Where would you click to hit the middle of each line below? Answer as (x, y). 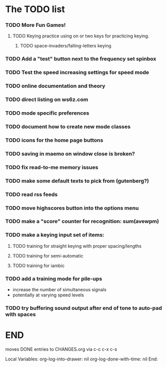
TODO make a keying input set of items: (55, 235)
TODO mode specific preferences (47, 113)
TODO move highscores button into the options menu (72, 208)
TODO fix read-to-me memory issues (52, 167)
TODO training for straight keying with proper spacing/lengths (77, 246)
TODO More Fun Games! (35, 25)
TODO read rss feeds (32, 194)
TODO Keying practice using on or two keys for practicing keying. (81, 36)
